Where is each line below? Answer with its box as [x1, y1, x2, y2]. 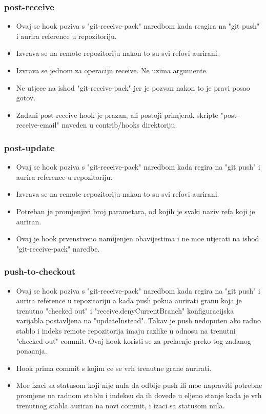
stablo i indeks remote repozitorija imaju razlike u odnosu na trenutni [16, 325, 236, 336]
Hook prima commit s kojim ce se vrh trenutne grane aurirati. [16, 362, 212, 373]
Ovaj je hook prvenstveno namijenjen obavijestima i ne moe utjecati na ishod [16, 233, 259, 244]
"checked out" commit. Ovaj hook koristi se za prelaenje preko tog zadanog [16, 335, 251, 346]
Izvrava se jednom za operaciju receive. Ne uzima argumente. [16, 65, 208, 75]
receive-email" [16, 119, 59, 130]
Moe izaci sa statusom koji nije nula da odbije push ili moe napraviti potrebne [16, 380, 262, 390]
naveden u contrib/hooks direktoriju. [62, 119, 177, 130]
